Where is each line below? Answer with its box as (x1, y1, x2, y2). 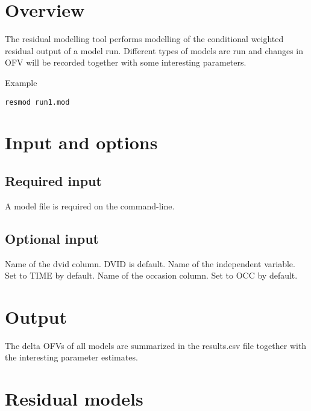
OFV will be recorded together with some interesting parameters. (5, 56, 247, 69)
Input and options (5, 130, 158, 155)
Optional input (5, 229, 99, 247)
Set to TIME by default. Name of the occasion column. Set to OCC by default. (5, 269, 298, 282)
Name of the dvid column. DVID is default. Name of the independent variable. (5, 257, 295, 270)
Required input (5, 171, 102, 190)
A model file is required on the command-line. (5, 199, 175, 212)
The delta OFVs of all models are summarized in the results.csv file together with (5, 339, 307, 351)
